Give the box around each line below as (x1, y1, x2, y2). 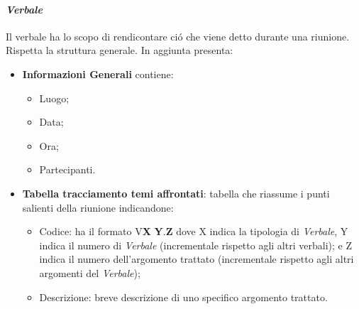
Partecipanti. (39, 162, 96, 177)
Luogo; (39, 90, 70, 105)
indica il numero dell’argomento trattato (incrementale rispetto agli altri (39, 251, 354, 266)
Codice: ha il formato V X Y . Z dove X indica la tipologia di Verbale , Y (39, 224, 348, 239)
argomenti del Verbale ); (39, 265, 140, 280)
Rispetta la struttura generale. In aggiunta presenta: (6, 43, 233, 58)
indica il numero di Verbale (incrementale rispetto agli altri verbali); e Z (39, 237, 352, 252)
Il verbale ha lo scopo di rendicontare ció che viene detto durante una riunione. (6, 28, 350, 43)
